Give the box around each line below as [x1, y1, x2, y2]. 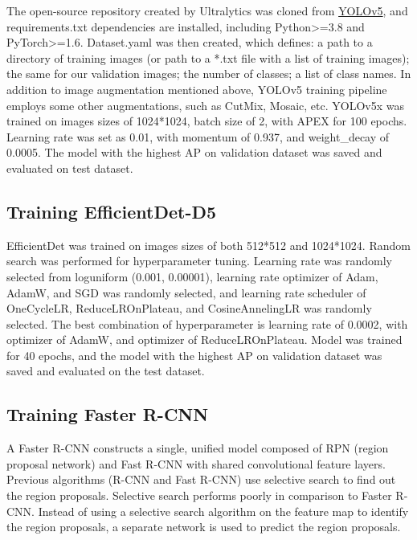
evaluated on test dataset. [6, 159, 133, 176]
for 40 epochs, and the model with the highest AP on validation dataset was [6, 346, 382, 363]
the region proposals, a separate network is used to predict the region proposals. [6, 518, 401, 535]
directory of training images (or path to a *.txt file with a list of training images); [6, 49, 410, 66]
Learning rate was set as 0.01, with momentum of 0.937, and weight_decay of [6, 128, 390, 145]
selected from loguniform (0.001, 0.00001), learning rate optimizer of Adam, [6, 268, 378, 284]
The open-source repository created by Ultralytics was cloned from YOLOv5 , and [6, 2, 408, 18]
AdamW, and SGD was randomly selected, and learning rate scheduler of [6, 284, 366, 301]
